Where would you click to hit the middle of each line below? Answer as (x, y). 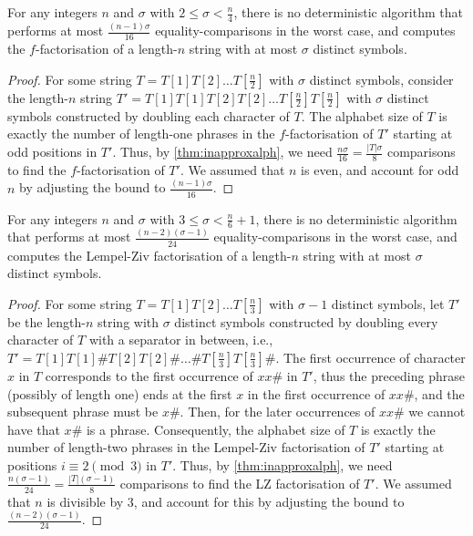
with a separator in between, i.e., (181, 340)
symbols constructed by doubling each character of (149, 115)
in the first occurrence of (316, 393)
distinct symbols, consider (381, 79)
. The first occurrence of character (370, 357)
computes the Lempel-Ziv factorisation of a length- (149, 255)
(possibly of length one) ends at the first (120, 393)
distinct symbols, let (388, 303)
